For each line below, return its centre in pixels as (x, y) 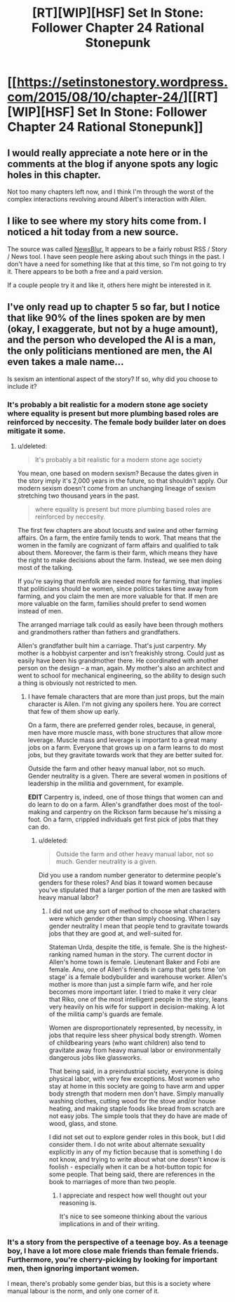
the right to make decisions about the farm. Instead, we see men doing (120, 560)
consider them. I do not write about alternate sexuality (127, 1144)
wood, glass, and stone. (83, 1123)
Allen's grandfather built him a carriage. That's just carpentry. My (112, 645)
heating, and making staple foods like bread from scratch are (137, 1108)
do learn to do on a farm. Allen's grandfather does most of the (117, 804)
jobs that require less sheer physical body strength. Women (135, 1035)
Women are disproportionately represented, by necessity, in (135, 1028)
